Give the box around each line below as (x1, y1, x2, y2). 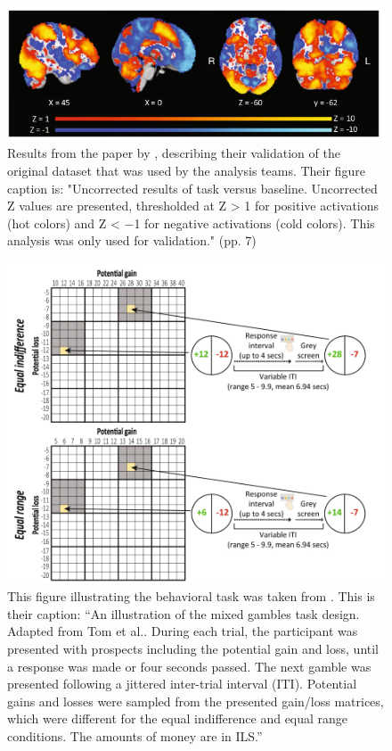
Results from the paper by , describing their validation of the (7, 144, 340, 162)
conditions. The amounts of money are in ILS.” (7, 726, 263, 745)
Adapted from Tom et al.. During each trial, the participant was (7, 622, 358, 640)
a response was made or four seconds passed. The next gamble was (7, 656, 372, 675)
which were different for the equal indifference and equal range (7, 709, 348, 728)
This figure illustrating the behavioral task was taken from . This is (7, 587, 375, 606)
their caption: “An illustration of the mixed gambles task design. (7, 604, 360, 623)
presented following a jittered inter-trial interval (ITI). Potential (7, 674, 357, 693)
